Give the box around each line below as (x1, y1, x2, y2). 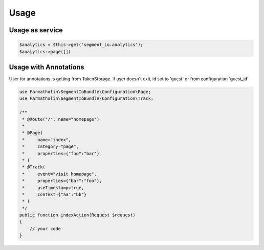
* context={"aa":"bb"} (22, 191, 87, 197)
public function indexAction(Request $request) (19, 212, 135, 218)
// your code (29, 226, 61, 231)
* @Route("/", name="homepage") (22, 116, 100, 122)
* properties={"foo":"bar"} (22, 151, 100, 156)
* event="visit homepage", (22, 171, 97, 177)
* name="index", (22, 137, 71, 142)
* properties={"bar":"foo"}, (22, 178, 102, 183)
